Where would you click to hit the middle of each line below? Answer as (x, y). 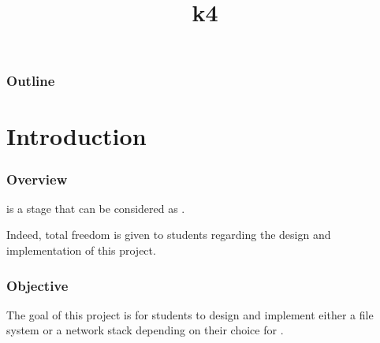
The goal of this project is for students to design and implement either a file (190, 314)
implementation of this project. (81, 250)
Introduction (76, 136)
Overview (37, 179)
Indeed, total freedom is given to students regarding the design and (169, 235)
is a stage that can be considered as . (96, 208)
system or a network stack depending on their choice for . (145, 330)
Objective (37, 285)
